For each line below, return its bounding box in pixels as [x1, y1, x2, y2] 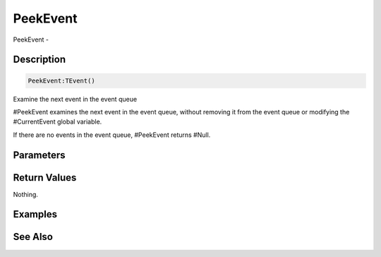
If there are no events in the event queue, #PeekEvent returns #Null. [13, 131, 211, 139]
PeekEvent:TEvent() [28, 76, 95, 85]
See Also [13, 231, 53, 243]
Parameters [13, 149, 66, 161]
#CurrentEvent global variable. [13, 117, 102, 126]
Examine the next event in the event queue [13, 95, 138, 103]
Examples [13, 208, 58, 220]
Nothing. [13, 190, 39, 198]
